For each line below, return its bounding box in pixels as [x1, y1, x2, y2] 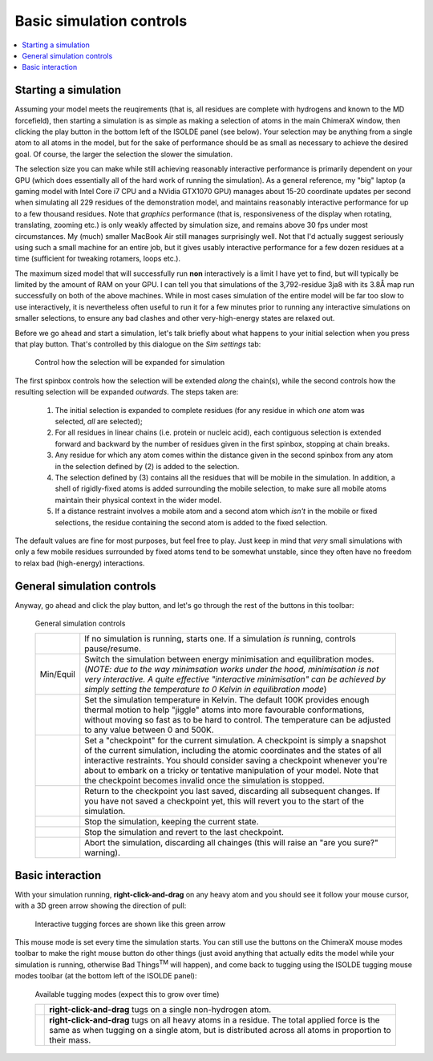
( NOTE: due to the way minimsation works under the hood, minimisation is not [84, 664, 379, 675]
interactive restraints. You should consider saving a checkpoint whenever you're [84, 755, 388, 766]
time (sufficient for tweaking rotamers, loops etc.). [14, 253, 180, 264]
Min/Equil [39, 669, 75, 680]
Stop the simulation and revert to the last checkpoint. [84, 827, 285, 838]
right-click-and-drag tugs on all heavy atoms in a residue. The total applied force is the [49, 1014, 380, 1026]
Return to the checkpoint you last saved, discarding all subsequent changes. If [84, 786, 381, 797]
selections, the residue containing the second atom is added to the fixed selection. [55, 517, 328, 527]
